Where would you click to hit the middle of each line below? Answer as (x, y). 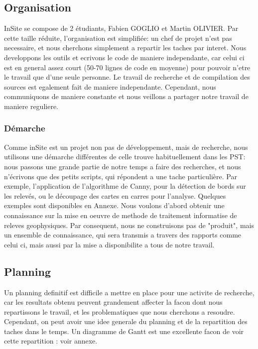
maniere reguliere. (31, 106)
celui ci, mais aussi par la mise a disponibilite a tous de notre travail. (109, 244)
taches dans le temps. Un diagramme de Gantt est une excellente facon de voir (124, 331)
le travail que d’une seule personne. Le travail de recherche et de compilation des (127, 77)
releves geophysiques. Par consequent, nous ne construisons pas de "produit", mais (129, 225)
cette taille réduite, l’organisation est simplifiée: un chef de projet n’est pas (118, 38)
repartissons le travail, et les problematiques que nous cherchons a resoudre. (120, 311)
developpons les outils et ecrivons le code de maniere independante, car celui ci (124, 57)
